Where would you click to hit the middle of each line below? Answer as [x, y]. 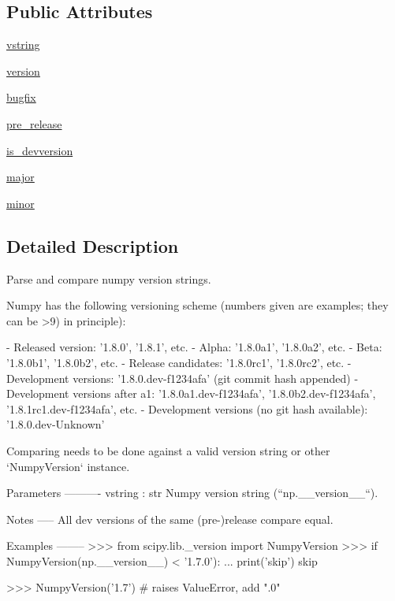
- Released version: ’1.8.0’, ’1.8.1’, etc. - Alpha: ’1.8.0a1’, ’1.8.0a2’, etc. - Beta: [194, 347]
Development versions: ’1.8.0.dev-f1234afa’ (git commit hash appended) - [183, 378]
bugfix [21, 97]
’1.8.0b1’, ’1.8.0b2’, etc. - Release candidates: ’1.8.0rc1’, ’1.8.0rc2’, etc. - [179, 362]
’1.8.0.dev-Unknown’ [56, 424]
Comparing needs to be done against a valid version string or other [168, 450]
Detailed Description [93, 245]
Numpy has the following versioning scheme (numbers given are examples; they [197, 305]
